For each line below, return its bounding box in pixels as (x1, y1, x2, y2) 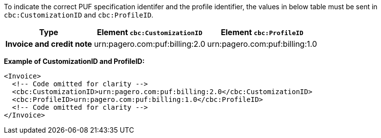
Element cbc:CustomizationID (97, 27, 202, 37)
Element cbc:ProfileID (221, 27, 303, 37)
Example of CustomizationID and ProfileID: (4, 57, 145, 65)
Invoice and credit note (5, 39, 92, 49)
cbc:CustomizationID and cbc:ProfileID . (4, 11, 154, 19)
